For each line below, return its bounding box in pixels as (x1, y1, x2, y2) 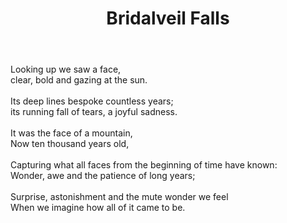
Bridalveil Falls (106, 7, 230, 30)
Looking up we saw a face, (10, 63, 122, 76)
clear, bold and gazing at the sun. (10, 74, 148, 86)
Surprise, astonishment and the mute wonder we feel (10, 191, 229, 203)
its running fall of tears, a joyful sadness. (10, 106, 178, 118)
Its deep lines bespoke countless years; (10, 95, 174, 107)
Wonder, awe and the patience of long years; (10, 170, 196, 182)
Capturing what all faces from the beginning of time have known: (10, 159, 278, 171)
